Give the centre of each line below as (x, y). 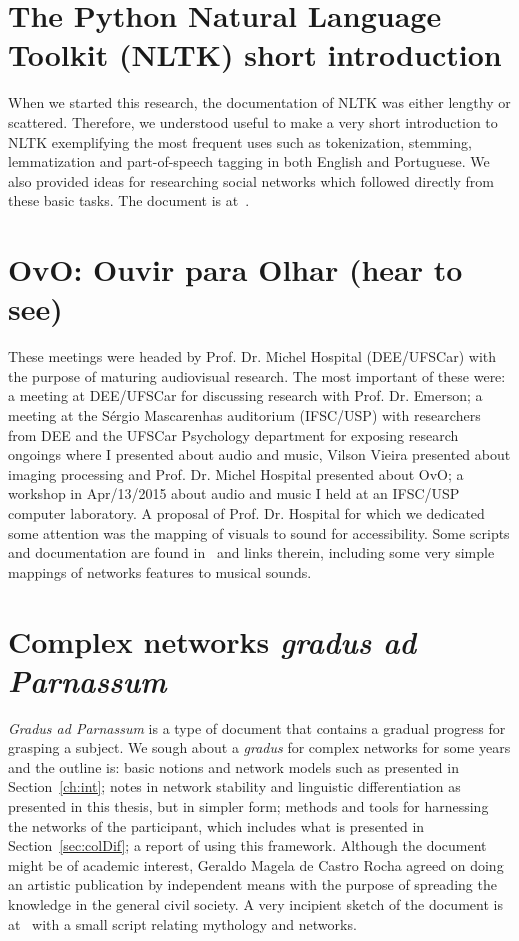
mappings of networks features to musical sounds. (160, 571)
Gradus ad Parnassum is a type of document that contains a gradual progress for (257, 727)
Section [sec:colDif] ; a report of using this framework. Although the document (247, 845)
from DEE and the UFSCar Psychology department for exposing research (233, 434)
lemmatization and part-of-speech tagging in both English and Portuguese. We (249, 161)
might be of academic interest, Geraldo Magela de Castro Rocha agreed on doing (256, 864)
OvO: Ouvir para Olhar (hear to (235, 269)
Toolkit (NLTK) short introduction (255, 54)
